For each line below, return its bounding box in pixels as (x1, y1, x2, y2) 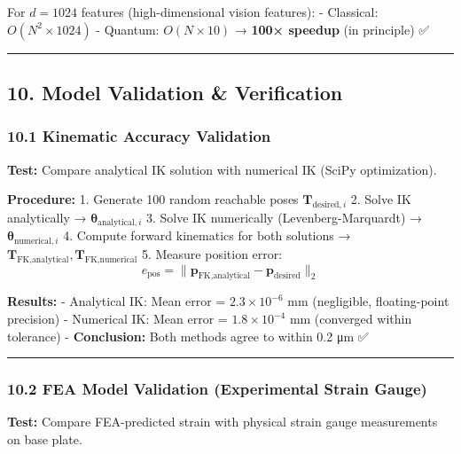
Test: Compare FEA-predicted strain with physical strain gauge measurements (7, 412, 438, 431)
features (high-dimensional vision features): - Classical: (81, 3, 379, 20)
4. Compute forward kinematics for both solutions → (63, 226, 351, 245)
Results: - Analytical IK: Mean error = (7, 292, 226, 310)
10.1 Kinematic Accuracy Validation (7, 125, 271, 147)
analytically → (7, 207, 87, 226)
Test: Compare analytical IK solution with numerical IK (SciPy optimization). (7, 160, 437, 178)
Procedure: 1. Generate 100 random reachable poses (7, 190, 299, 208)
